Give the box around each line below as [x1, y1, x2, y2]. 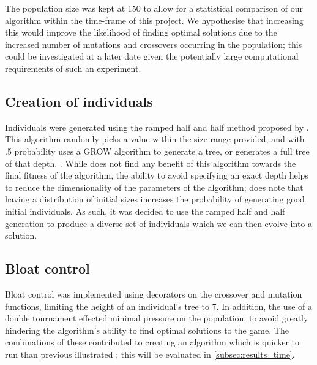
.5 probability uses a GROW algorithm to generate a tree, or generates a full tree [5, 144, 310, 157]
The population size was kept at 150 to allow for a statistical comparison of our [5, 2, 303, 14]
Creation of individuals [5, 91, 153, 110]
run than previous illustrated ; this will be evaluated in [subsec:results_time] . [5, 347, 295, 360]
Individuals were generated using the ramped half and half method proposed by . [5, 120, 309, 133]
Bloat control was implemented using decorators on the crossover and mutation [5, 287, 302, 300]
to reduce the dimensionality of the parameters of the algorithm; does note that [5, 180, 304, 193]
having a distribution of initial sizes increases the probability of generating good [5, 193, 305, 206]
